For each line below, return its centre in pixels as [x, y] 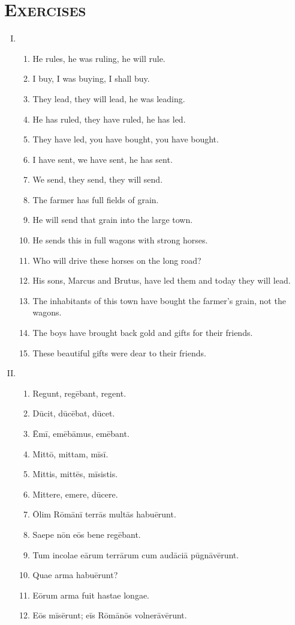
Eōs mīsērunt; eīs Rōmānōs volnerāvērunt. [110, 615]
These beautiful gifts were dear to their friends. [119, 352]
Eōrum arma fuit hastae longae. [91, 595]
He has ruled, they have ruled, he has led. [109, 119]
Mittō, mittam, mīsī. [70, 453]
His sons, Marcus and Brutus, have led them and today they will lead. [162, 280]
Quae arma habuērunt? [75, 575]
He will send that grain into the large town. [113, 220]
